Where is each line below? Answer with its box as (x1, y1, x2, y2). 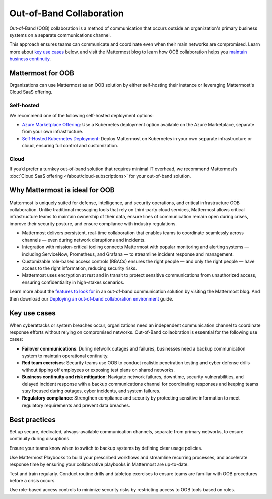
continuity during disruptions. (9, 436, 71, 442)
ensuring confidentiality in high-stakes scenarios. (22, 279, 124, 285)
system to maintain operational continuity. (22, 353, 109, 359)
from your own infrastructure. (22, 129, 83, 135)
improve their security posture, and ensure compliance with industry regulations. (9, 220, 177, 227)
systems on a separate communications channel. (9, 32, 111, 38)
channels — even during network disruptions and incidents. (22, 237, 146, 243)
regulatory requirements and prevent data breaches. (22, 402, 130, 408)
